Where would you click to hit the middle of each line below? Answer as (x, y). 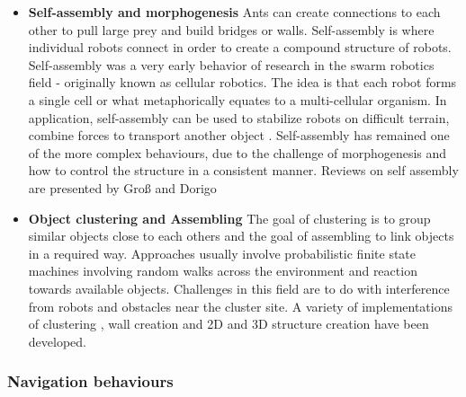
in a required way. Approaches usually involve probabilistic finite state (222, 253)
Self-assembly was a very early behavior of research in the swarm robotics (231, 64)
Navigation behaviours (90, 381)
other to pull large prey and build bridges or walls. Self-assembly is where (231, 29)
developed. (57, 341)
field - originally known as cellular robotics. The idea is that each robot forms (242, 82)
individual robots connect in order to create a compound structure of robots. (240, 47)
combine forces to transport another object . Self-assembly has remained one (239, 135)
